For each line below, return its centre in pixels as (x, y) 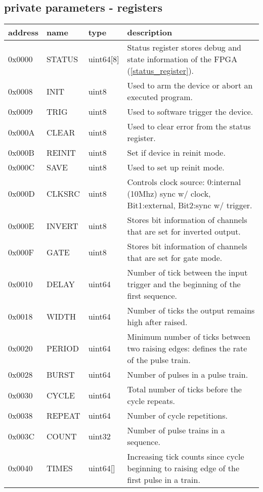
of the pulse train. (159, 360)
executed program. (160, 97)
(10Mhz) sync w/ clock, (169, 194)
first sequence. (152, 296)
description (150, 32)
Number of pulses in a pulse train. (188, 375)
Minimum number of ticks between (189, 337)
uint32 (99, 436)
